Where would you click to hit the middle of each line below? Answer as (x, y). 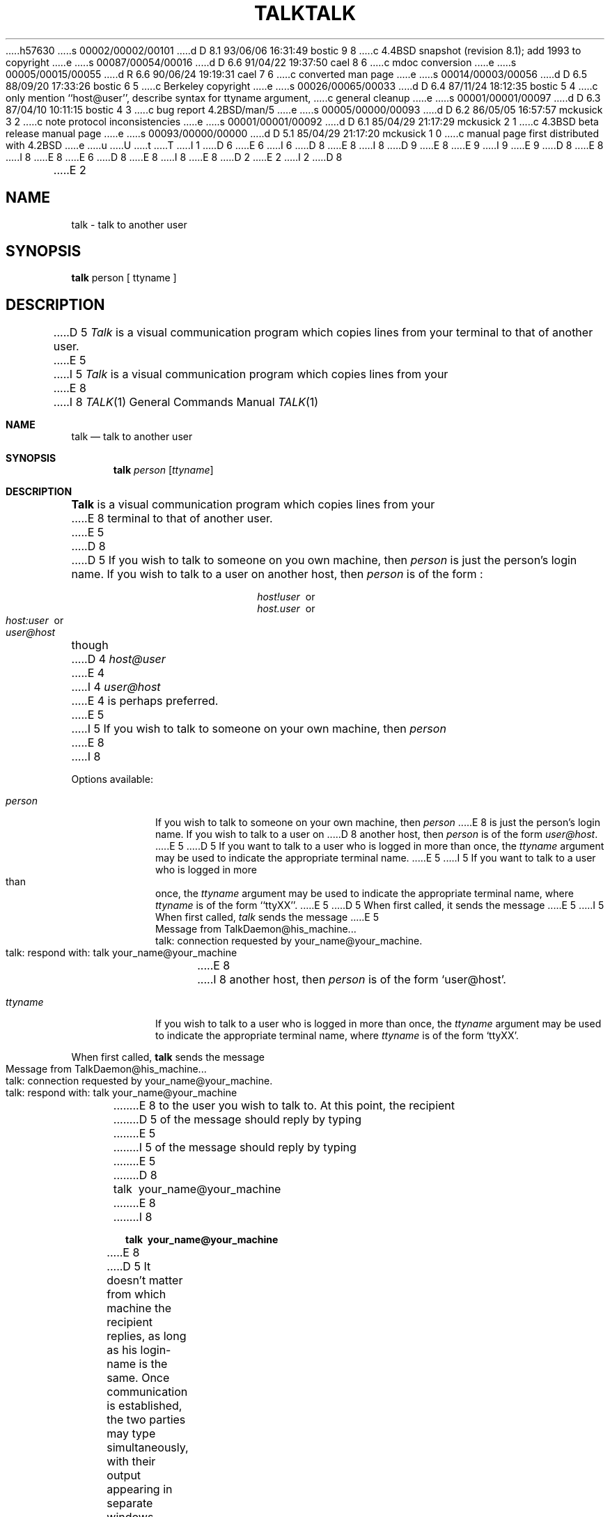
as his (122, 1350)
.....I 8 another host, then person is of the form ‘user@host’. (352, 980)
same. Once (138, 1378)
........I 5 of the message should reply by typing (235, 1148)
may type (131, 1434)
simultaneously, (148, 1448)
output (124, 1476)
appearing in (140, 1489)
